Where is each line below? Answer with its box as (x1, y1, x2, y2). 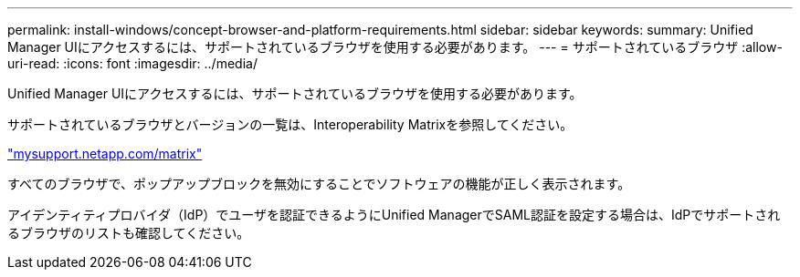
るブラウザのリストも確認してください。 (7, 225, 250, 241)
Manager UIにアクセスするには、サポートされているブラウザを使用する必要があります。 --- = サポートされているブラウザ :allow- (7, 39, 783, 55)
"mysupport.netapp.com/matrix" (7, 146, 203, 161)
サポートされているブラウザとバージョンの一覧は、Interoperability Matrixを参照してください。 (7, 117, 574, 132)
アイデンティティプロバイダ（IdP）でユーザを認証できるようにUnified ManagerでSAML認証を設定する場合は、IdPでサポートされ (7, 207, 781, 222)
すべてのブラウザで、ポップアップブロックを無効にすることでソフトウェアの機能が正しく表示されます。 (7, 176, 631, 191)
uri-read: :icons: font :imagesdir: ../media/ (7, 56, 258, 71)
